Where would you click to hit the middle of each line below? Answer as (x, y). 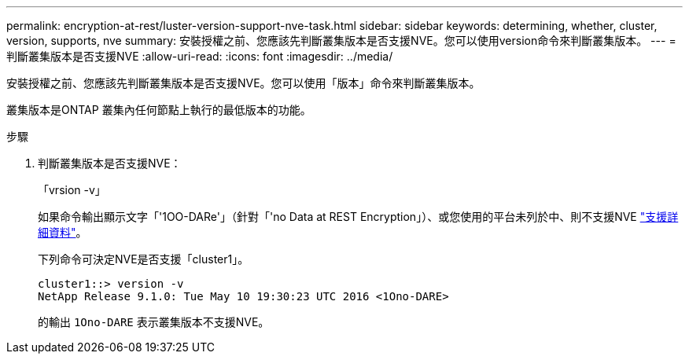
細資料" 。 (63, 232)
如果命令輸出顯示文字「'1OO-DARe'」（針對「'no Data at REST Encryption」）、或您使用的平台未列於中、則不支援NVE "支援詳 (358, 217)
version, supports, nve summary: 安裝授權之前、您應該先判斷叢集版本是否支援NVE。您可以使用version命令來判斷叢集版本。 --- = (341, 40)
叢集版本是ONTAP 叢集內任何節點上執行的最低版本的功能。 (159, 110)
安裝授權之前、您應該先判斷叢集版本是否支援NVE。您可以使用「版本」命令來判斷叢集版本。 (243, 83)
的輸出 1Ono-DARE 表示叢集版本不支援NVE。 (154, 322)
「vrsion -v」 (72, 190)
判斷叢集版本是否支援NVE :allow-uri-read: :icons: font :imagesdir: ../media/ (200, 56)
